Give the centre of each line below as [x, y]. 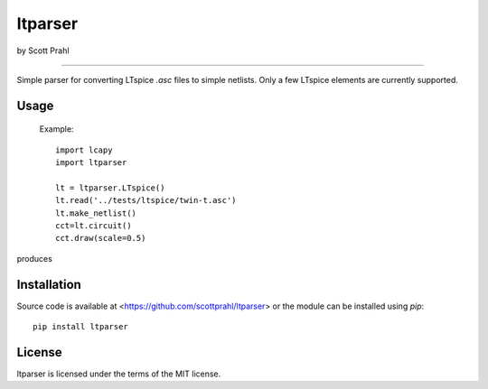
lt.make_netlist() [96, 213]
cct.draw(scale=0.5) [101, 238]
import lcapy [84, 150]
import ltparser [91, 163]
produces [35, 258]
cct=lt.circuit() [94, 226]
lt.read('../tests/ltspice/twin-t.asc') [146, 200]
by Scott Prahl [43, 51]
